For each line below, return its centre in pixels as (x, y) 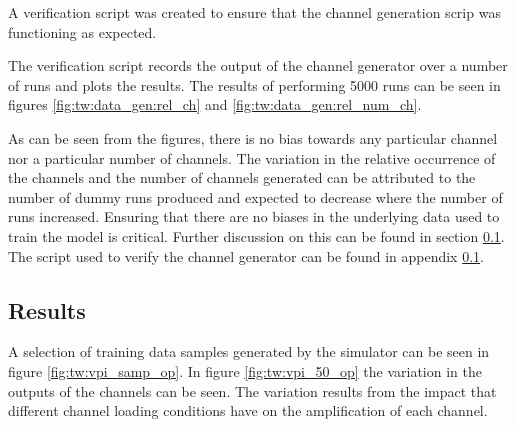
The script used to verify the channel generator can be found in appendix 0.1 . (246, 255)
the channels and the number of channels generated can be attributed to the (242, 177)
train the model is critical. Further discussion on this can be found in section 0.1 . (256, 235)
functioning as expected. (82, 31)
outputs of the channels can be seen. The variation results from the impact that (252, 390)
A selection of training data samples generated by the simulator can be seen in (249, 351)
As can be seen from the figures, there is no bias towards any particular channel (253, 137)
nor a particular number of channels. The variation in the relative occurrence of (252, 157)
